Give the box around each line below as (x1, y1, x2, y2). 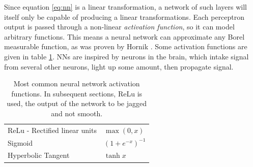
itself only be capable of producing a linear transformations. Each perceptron (4, 11, 245, 22)
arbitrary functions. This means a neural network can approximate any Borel (4, 31, 245, 42)
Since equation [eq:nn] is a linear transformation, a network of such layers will (4, 2, 247, 12)
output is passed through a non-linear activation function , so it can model (4, 21, 235, 32)
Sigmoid (8, 137, 33, 148)
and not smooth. (51, 108, 103, 118)
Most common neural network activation (13, 78, 140, 89)
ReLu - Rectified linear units (8, 124, 97, 135)
